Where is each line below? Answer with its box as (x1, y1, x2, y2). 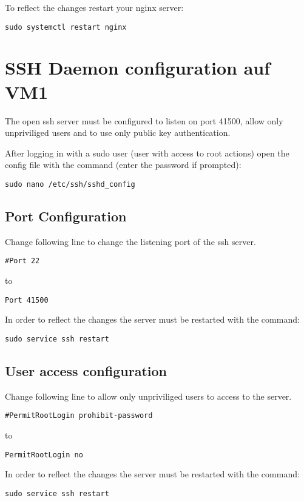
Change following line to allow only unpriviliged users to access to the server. (5, 389, 292, 402)
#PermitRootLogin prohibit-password (5, 411, 153, 420)
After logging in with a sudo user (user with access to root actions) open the (5, 146, 289, 159)
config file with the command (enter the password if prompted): (5, 158, 242, 171)
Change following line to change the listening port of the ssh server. (5, 235, 256, 247)
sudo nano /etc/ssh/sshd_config (5, 180, 135, 189)
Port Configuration (5, 206, 127, 225)
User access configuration (5, 361, 167, 380)
